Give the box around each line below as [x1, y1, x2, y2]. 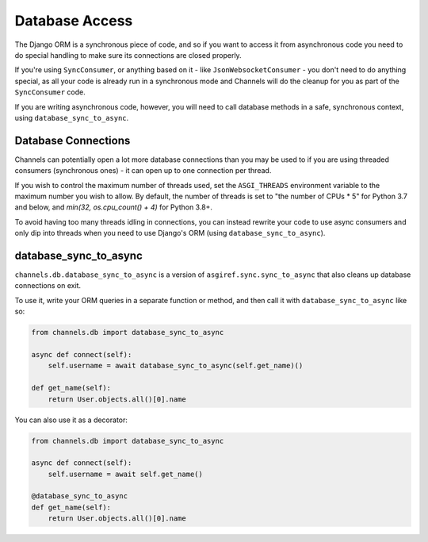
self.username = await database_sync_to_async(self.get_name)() [48, 361, 304, 371]
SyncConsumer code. [14, 87, 86, 97]
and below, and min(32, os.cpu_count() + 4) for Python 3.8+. [14, 202, 213, 212]
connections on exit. [14, 281, 82, 290]
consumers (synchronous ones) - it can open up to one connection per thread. [14, 166, 272, 175]
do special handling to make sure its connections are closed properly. [14, 50, 242, 60]
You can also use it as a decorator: [14, 415, 128, 425]
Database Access [14, 12, 133, 29]
